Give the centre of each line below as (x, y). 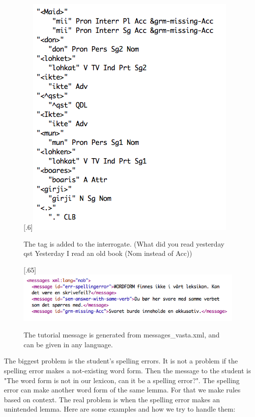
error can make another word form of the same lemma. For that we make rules (122, 390)
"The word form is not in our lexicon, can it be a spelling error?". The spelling (122, 380)
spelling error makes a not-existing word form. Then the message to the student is (127, 370)
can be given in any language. (68, 344)
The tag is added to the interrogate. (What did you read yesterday (124, 243)
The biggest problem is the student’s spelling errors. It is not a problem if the (121, 361)
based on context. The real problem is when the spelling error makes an (112, 399)
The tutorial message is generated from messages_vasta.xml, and (122, 335)
